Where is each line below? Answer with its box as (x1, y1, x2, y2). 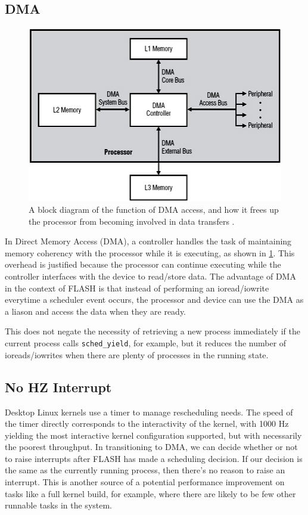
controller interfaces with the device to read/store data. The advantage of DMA (5, 270, 296, 283)
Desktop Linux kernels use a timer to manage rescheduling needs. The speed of (5, 405, 293, 418)
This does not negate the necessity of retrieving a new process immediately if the (5, 325, 300, 337)
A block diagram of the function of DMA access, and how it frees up (29, 203, 279, 216)
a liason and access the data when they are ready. (5, 305, 186, 317)
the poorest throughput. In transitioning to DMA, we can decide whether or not (5, 440, 298, 453)
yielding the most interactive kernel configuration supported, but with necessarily (5, 429, 302, 441)
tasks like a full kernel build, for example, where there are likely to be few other (5, 487, 296, 500)
